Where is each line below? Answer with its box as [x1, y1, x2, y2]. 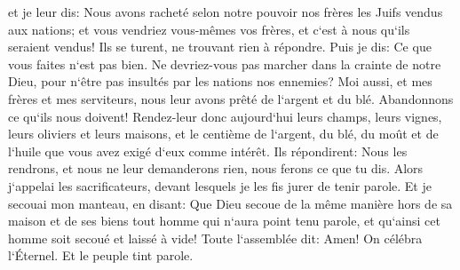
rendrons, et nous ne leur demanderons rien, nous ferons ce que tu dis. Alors [8, 159, 424, 178]
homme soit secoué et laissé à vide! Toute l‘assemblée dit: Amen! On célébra [8, 228, 423, 247]
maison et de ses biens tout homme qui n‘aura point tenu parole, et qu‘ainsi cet [8, 211, 440, 230]
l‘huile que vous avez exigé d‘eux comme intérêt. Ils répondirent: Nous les [8, 141, 408, 160]
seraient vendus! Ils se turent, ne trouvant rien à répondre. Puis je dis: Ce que [8, 37, 432, 56]
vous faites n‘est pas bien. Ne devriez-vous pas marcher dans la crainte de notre [8, 54, 441, 73]
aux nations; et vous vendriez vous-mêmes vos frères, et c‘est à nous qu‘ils [8, 20, 410, 38]
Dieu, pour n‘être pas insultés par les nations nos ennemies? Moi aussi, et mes [8, 72, 432, 91]
